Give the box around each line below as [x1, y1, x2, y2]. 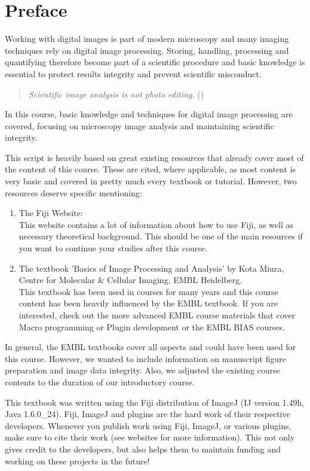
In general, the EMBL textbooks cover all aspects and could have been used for [5, 341, 296, 353]
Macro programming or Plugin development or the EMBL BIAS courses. [19, 320, 285, 333]
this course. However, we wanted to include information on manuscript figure [5, 352, 286, 364]
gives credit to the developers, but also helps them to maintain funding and [5, 442, 281, 455]
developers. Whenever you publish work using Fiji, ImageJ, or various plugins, [5, 419, 291, 432]
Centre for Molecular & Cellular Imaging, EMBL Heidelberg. [19, 274, 243, 286]
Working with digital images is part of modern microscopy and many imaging [5, 32, 289, 45]
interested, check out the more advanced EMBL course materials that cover [19, 309, 295, 321]
